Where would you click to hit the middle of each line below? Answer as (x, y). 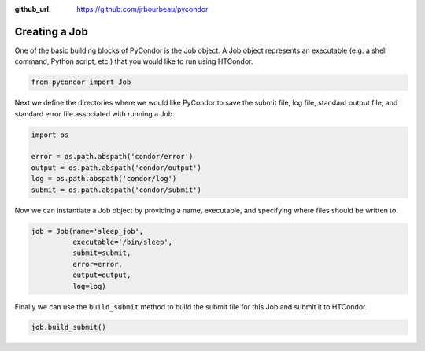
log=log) (89, 286)
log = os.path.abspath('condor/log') (104, 179)
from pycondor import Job (81, 82)
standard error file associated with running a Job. (94, 113)
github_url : (33, 9)
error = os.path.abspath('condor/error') (112, 157)
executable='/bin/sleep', (122, 242)
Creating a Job (51, 31)
